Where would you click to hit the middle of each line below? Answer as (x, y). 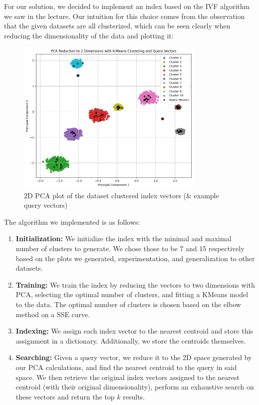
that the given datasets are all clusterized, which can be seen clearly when (117, 26)
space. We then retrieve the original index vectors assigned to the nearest (128, 377)
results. (134, 396)
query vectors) (46, 205)
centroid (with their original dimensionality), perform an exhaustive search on (135, 387)
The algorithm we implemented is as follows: (72, 221)
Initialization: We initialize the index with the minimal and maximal (124, 238)
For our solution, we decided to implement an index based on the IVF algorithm (127, 6)
